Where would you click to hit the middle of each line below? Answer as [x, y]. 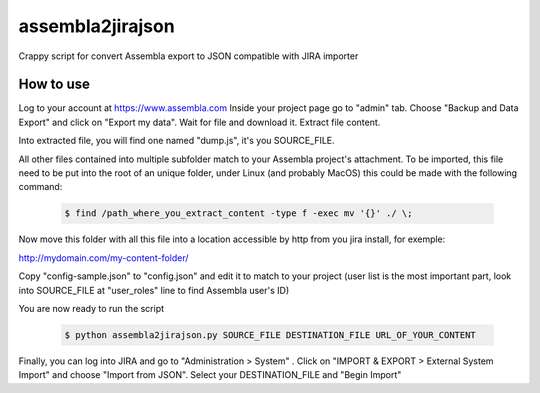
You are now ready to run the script [91, 308]
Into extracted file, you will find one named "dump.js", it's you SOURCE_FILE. [176, 141]
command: [40, 187]
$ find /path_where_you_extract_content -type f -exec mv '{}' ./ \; [238, 213]
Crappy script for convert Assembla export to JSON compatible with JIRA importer [188, 56]
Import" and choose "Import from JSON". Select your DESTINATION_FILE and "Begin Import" [210, 375]
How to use [54, 84]
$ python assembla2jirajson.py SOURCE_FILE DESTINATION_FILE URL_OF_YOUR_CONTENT [270, 334]
